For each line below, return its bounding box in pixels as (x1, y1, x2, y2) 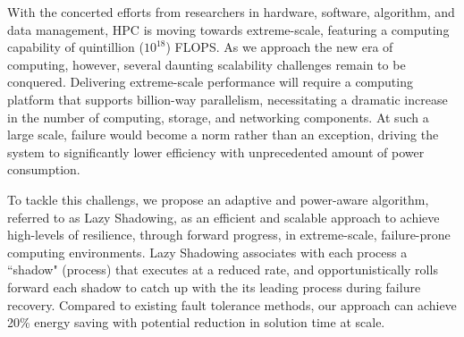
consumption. (7, 160, 80, 179)
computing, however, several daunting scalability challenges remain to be (7, 55, 406, 73)
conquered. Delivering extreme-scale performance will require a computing (7, 72, 413, 91)
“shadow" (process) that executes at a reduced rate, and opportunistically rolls (7, 260, 438, 279)
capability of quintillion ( (7, 38, 144, 56)
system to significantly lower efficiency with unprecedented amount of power (7, 142, 425, 161)
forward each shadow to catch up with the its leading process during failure (7, 277, 421, 296)
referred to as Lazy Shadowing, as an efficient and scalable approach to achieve (7, 207, 440, 226)
